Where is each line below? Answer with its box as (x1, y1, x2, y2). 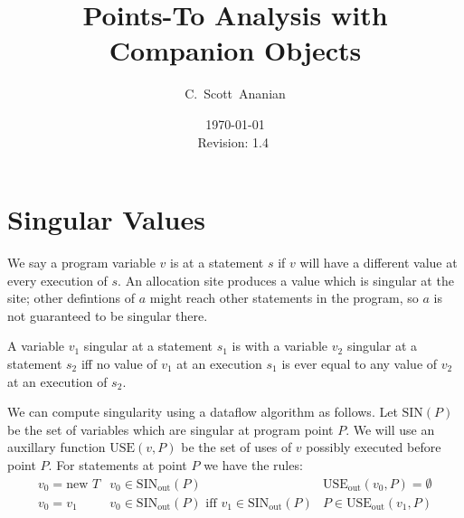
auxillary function (7, 438, 106, 457)
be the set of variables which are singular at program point (7, 419, 334, 438)
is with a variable (232, 336, 328, 355)
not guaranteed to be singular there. (7, 306, 208, 325)
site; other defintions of (7, 288, 135, 307)
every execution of (7, 270, 108, 289)
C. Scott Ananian (185, 84, 286, 103)
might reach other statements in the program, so (149, 288, 419, 307)
